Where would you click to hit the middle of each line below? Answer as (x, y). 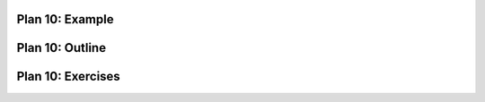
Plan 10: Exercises (68, 76)
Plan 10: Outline (62, 48)
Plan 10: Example (65, 19)
